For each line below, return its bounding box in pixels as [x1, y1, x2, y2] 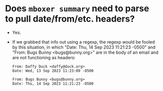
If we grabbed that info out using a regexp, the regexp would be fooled [12, 39, 155, 45]
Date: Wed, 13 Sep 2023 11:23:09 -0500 [12, 68, 94, 73]
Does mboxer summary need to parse [5, 3, 149, 14]
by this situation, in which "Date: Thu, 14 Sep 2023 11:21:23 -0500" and [12, 44, 156, 50]
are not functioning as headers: [12, 54, 76, 60]
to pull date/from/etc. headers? [5, 13, 135, 24]
